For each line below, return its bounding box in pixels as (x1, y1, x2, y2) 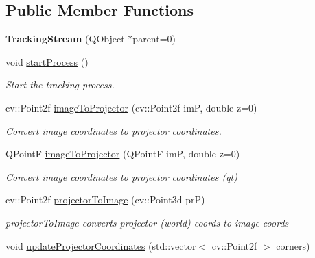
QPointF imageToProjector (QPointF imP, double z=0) (5, 146, 240, 161)
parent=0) (132, 31, 176, 46)
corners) (276, 238, 310, 253)
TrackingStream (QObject (5, 31, 125, 46)
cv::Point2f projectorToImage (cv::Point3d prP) (5, 192, 205, 207)
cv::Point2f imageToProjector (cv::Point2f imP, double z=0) (5, 100, 257, 114)
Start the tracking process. (5, 77, 115, 92)
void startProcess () (5, 54, 89, 68)
